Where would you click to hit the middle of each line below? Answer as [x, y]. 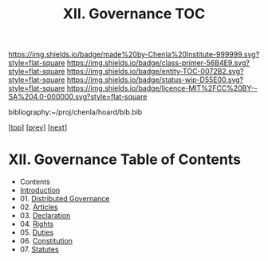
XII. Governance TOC [134, 14]
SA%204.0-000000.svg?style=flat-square [78, 97]
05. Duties [37, 232]
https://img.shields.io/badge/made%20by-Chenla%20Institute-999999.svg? [134, 55]
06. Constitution [46, 241]
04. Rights [37, 224]
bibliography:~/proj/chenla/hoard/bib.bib [75, 112]
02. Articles [39, 207]
